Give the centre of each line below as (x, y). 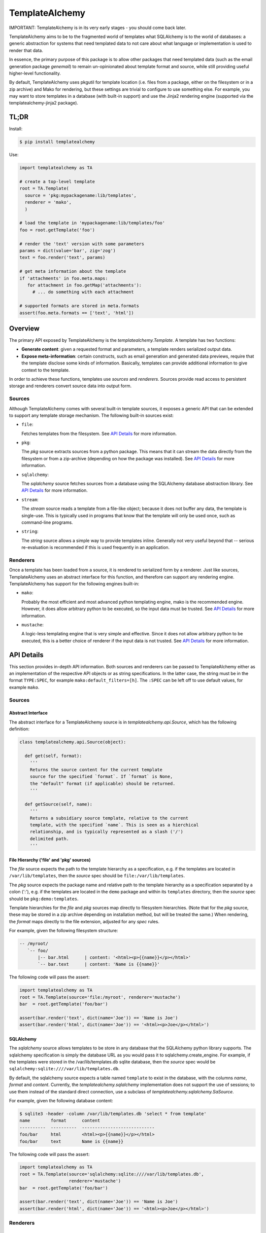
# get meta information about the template (73, 272)
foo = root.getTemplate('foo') (57, 230)
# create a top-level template (57, 182)
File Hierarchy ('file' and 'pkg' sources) (50, 860)
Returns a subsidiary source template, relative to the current (109, 818)
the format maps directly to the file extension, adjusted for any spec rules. (84, 921)
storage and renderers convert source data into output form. (70, 386)
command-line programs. (47, 522)
